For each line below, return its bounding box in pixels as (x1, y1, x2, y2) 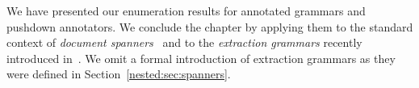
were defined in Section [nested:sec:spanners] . (6, 65, 231, 82)
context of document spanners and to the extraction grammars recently (6, 34, 362, 51)
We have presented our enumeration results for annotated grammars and (6, 2, 366, 19)
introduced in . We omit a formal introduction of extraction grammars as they (6, 49, 396, 66)
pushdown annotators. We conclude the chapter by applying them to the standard (6, 18, 413, 35)
